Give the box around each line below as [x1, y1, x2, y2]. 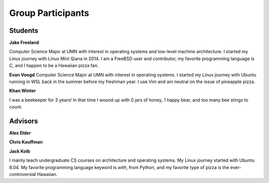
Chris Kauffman [9, 139, 43, 145]
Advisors [9, 117, 38, 125]
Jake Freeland [9, 40, 39, 46]
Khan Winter [9, 88, 36, 94]
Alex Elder [9, 130, 31, 136]
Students [9, 26, 38, 35]
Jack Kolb [9, 148, 30, 154]
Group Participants [9, 7, 89, 18]
